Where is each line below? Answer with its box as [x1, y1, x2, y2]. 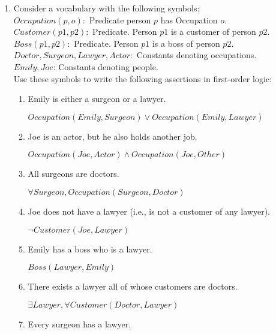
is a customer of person [170, 25, 256, 38]
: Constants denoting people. [53, 60, 158, 73]
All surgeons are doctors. [28, 167, 119, 180]
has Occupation [160, 13, 218, 26]
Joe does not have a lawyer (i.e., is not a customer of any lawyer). [28, 204, 270, 217]
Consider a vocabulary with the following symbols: [13, 2, 200, 14]
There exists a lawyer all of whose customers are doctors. [28, 280, 238, 293]
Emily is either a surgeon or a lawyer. [28, 92, 166, 105]
